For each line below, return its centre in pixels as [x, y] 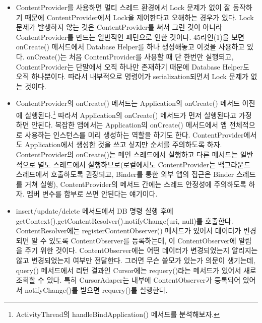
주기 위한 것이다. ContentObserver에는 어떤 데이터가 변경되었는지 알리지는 [141, 250]
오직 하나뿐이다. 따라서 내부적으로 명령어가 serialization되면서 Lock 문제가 [132, 76]
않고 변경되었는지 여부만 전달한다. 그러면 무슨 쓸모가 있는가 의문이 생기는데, [136, 260]
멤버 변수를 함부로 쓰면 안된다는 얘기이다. [92, 194]
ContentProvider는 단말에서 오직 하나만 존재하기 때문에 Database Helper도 [133, 66]
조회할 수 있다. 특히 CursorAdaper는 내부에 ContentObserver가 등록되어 [128, 280]
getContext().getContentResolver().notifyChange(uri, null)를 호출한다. [124, 220]
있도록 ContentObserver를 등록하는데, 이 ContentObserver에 [143, 240]
